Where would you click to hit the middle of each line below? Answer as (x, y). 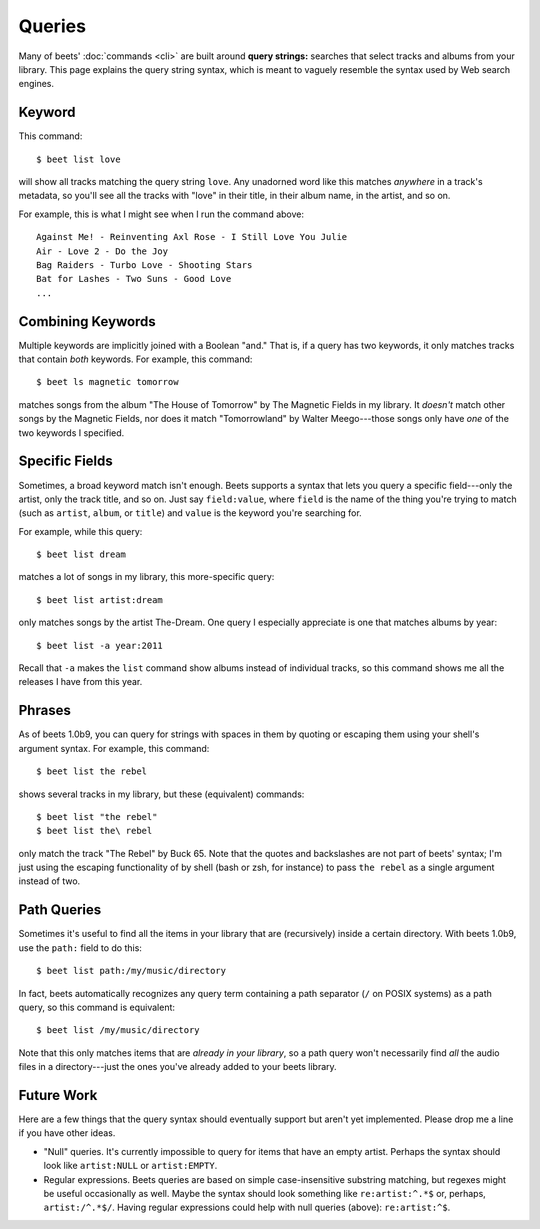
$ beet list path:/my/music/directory (131, 971)
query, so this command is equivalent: (96, 1007)
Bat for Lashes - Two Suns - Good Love (134, 279)
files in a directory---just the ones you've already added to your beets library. (177, 1067)
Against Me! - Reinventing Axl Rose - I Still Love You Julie (192, 237)
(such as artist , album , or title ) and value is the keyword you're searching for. (190, 513)
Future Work (58, 1095)
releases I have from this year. (80, 682)
